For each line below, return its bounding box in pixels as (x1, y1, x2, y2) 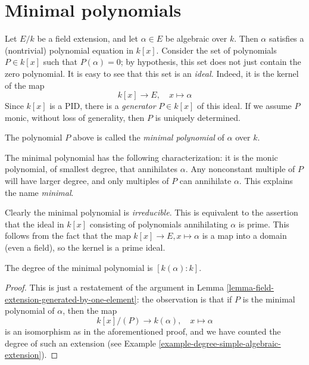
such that (43, 55, 77, 68)
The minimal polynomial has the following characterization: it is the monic (5, 151, 278, 163)
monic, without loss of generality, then (5, 111, 145, 123)
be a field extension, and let (37, 32, 139, 45)
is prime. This (238, 217, 289, 230)
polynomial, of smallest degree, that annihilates (5, 163, 178, 175)
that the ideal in (5, 217, 64, 230)
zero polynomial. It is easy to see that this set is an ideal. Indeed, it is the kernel (5, 67, 299, 79)
